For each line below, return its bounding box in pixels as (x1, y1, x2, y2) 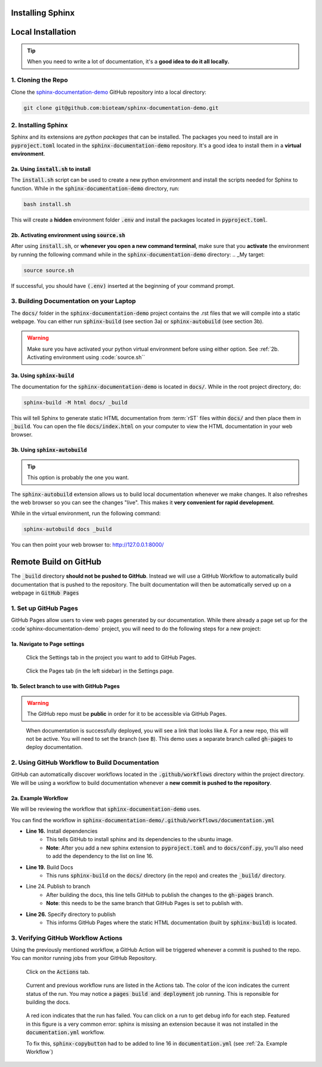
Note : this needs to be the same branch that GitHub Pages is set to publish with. (46, 900, 243, 907)
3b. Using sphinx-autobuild (11, 446, 88, 453)
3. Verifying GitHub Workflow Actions (11, 934, 123, 942)
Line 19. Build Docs (26, 863, 74, 870)
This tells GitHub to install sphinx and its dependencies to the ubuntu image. (46, 836, 233, 843)
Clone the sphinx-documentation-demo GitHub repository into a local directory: (11, 88, 207, 96)
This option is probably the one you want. (27, 474, 129, 481)
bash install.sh (23, 201, 72, 207)
